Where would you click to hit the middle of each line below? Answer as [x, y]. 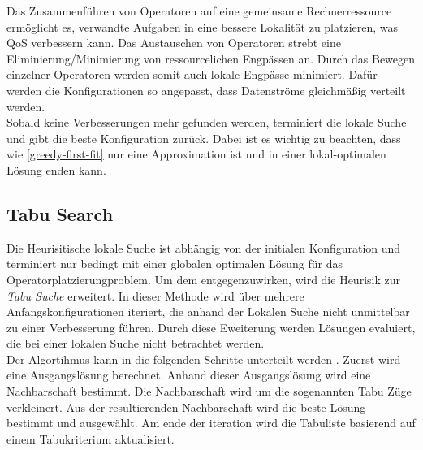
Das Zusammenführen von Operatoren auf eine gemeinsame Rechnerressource [199, 11]
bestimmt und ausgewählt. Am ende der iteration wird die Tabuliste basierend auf [211, 423]
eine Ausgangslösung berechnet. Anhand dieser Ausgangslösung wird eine [189, 375]
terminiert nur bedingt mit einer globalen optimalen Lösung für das [175, 264]
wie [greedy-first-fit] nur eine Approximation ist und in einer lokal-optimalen [196, 154]
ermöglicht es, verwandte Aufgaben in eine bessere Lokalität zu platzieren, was [203, 26]
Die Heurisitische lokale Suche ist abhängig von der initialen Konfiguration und [204, 247]
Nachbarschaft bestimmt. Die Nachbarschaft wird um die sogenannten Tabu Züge [209, 391]
